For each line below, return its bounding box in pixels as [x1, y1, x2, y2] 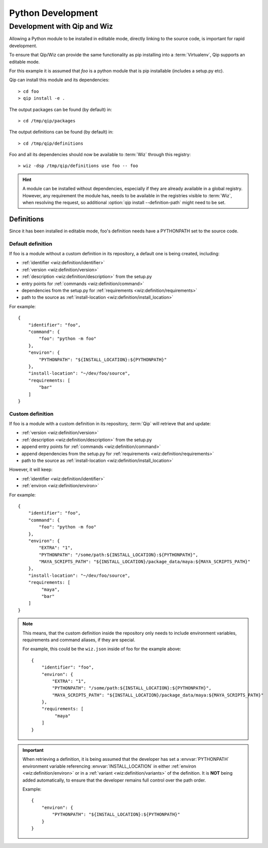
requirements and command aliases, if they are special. [22, 637, 136, 643]
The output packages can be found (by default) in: [9, 107, 112, 113]
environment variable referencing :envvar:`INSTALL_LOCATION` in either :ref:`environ [22, 763, 197, 769]
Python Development [9, 7, 99, 18]
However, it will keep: [9, 466, 53, 473]
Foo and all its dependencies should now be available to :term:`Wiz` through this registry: [9, 152, 191, 158]
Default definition [9, 240, 53, 247]
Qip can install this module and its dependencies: [9, 77, 110, 83]
